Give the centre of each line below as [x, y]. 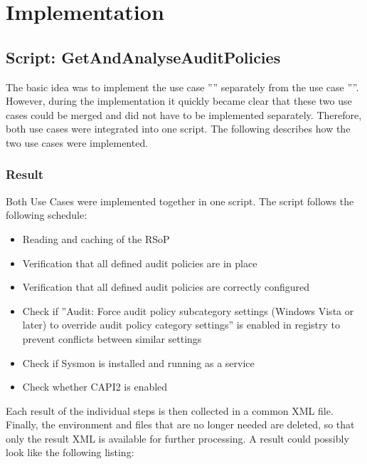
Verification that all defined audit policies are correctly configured [166, 287]
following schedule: [47, 215]
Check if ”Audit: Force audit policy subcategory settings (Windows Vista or [188, 310]
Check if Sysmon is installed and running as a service [138, 362]
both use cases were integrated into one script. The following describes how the [178, 129]
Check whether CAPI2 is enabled [95, 387]
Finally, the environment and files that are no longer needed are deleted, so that [180, 424]
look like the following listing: [70, 452]
